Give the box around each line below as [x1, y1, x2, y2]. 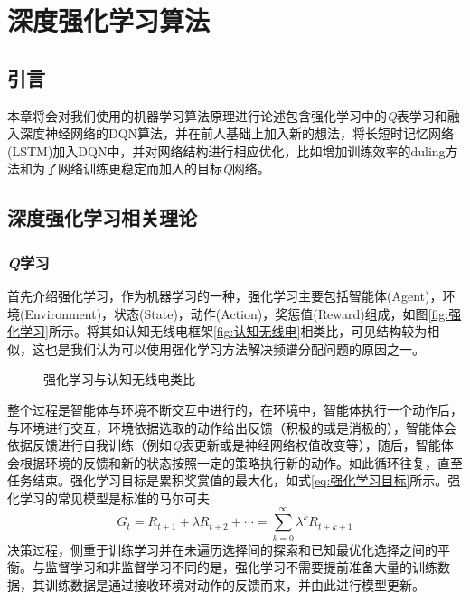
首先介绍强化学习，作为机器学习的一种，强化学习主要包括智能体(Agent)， [7, 286, 443, 305]
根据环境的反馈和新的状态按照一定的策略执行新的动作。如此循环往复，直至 [19, 453, 463, 472]
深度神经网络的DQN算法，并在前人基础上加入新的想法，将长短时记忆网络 [19, 124, 455, 143]
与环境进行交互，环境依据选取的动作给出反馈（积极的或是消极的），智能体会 [7, 417, 456, 436]
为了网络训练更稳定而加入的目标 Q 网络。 [32, 159, 270, 178]
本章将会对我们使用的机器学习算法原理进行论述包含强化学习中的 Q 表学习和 [7, 106, 447, 125]
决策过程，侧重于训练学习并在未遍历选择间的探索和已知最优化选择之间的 [7, 539, 437, 558]
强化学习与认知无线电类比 [43, 370, 195, 389]
